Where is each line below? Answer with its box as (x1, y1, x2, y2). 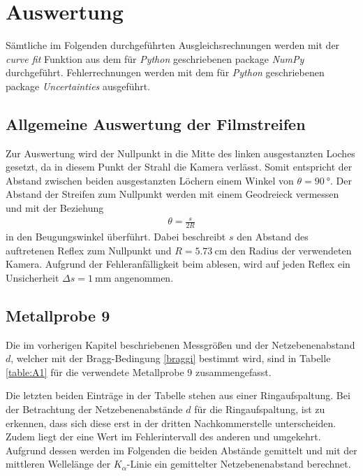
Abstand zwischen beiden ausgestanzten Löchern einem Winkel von (6, 173, 294, 187)
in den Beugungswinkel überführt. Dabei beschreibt (6, 229, 226, 244)
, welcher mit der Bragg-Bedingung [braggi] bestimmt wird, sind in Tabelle (10, 351, 331, 366)
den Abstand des (237, 229, 309, 244)
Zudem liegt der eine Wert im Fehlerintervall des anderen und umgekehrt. (6, 429, 321, 444)
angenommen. (114, 270, 174, 284)
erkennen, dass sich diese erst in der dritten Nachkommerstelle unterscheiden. (6, 415, 336, 430)
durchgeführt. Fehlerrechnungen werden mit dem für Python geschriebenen (6, 65, 325, 80)
